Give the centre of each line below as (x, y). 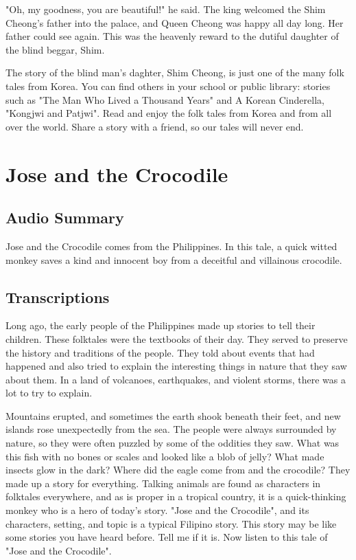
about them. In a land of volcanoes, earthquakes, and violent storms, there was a (176, 379)
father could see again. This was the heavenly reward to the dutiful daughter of (172, 36)
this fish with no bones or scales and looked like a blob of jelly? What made (165, 456)
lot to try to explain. (49, 393)
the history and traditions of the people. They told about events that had (160, 352)
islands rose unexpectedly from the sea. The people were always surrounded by (171, 429)
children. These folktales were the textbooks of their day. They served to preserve (177, 338)
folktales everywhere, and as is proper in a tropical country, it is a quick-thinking (176, 496)
